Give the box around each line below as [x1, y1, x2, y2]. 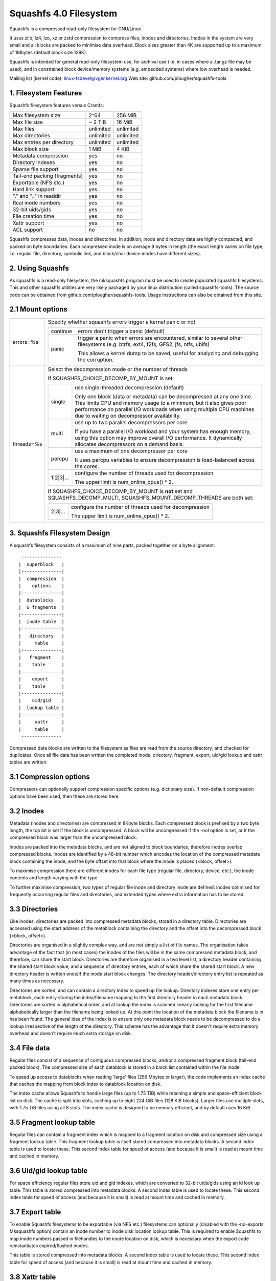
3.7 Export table [9, 1207, 61, 1216]
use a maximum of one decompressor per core [75, 447, 188, 454]
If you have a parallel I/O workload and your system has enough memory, [75, 428, 251, 435]
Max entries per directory [12, 139, 74, 146]
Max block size [12, 146, 49, 153]
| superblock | [18, 561, 65, 567]
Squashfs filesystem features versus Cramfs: [9, 102, 104, 108]
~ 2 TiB [88, 118, 106, 126]
